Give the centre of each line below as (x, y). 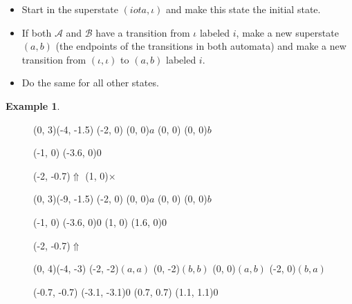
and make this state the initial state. (243, 9)
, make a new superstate (287, 32)
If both (37, 32)
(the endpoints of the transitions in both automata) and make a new (201, 46)
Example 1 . (33, 105)
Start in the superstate (70, 9)
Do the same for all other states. (90, 83)
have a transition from (143, 32)
